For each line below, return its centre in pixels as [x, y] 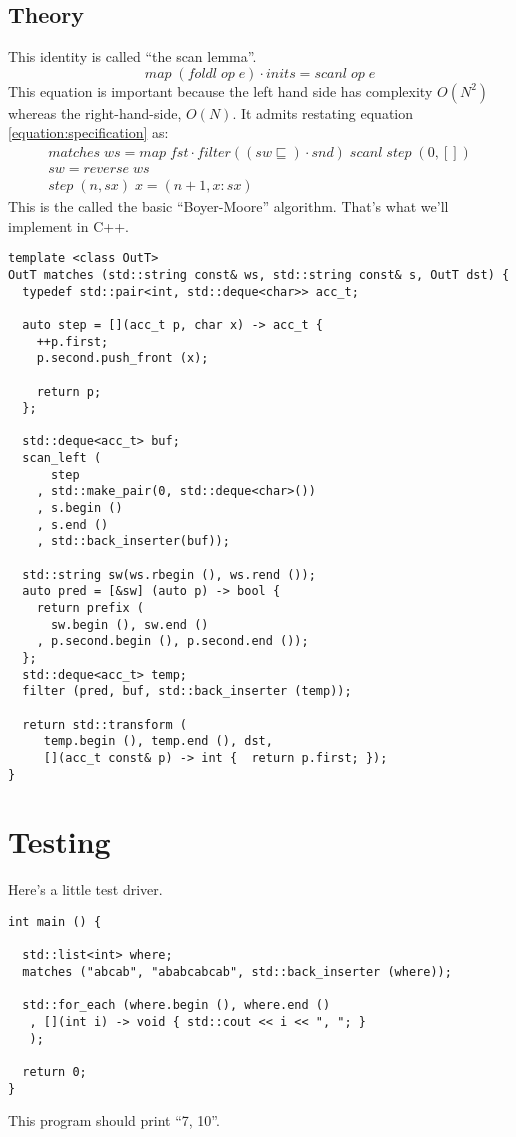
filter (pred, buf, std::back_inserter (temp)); [187, 691]
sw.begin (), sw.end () [129, 624]
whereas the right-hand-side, [95, 112]
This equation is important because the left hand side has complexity [220, 90]
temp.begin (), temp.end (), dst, [158, 741]
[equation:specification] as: [88, 132]
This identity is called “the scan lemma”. [132, 56]
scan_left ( [62, 458]
